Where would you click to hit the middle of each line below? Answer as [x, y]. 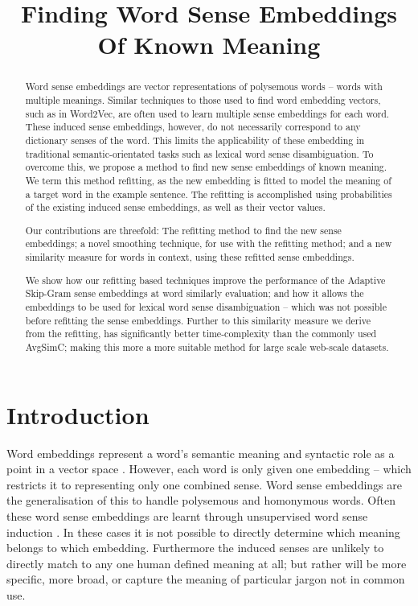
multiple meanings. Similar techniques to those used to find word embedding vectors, [203, 100]
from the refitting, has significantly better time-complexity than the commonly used [201, 334]
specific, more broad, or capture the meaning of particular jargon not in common [206, 579]
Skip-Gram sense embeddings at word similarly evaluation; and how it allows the [195, 293]
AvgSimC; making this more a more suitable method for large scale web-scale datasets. [207, 346]
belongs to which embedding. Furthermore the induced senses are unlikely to [195, 548]
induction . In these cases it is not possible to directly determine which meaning [203, 532]
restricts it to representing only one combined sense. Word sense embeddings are [204, 484]
